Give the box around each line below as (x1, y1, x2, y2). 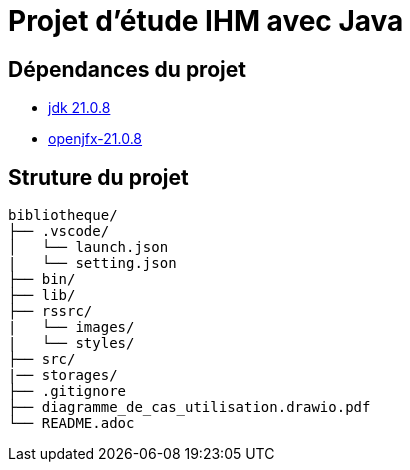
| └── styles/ (8, 335, 135, 352)
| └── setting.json (8, 255, 177, 272)
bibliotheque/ (8, 207, 118, 224)
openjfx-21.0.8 (48, 130, 143, 148)
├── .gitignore (8, 383, 127, 400)
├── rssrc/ (8, 303, 93, 320)
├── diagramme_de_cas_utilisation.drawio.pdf (8, 399, 371, 416)
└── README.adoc (8, 415, 135, 432)
